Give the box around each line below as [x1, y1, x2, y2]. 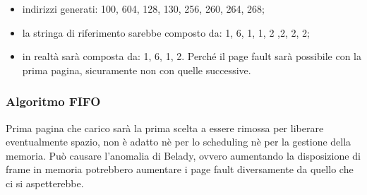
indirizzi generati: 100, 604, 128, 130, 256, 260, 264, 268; [22, 1, 265, 16]
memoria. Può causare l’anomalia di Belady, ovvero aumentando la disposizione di [6, 148, 361, 162]
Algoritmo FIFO [6, 93, 101, 110]
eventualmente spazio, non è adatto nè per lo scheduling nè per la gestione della [6, 134, 351, 149]
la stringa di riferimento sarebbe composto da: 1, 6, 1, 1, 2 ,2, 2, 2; [22, 25, 310, 40]
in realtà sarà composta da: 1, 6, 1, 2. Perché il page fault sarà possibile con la [22, 49, 362, 64]
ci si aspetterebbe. [6, 175, 84, 190]
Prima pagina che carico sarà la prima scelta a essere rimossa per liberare [6, 120, 324, 135]
